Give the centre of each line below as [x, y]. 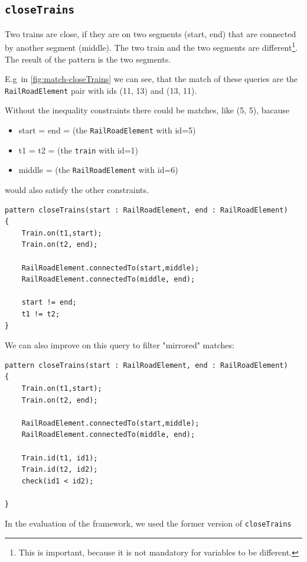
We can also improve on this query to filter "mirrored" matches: [120, 345]
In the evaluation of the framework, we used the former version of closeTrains [148, 523]
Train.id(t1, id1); [60, 458]
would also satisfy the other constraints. [77, 190]
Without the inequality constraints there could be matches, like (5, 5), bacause [147, 110]
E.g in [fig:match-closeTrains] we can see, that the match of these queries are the [151, 79]
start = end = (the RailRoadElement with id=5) [107, 130]
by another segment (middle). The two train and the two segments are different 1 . [151, 47]
